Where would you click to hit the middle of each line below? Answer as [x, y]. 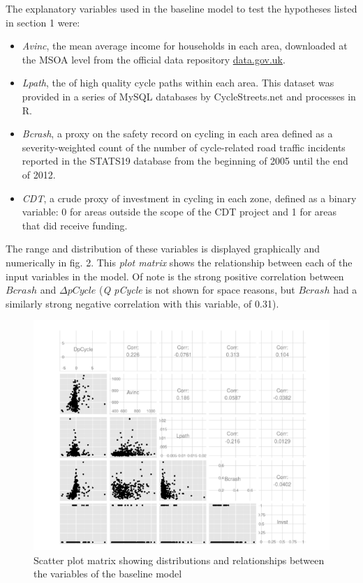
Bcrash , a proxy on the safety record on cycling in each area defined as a [177, 134]
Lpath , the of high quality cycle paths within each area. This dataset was [178, 83]
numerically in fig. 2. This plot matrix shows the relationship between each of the [179, 262]
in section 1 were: [43, 22]
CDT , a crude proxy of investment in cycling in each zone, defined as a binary [189, 198]
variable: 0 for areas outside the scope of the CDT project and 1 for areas [179, 212]
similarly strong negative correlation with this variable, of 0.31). [142, 303]
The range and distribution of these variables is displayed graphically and [163, 249]
